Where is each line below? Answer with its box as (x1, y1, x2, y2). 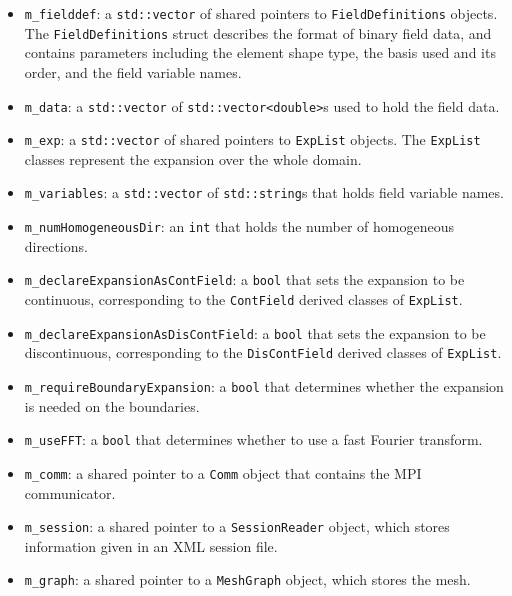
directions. (24, 235, 88, 256)
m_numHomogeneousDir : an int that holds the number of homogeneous (24, 216, 454, 237)
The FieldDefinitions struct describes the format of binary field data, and (24, 22, 492, 43)
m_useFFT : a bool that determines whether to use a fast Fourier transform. (24, 429, 483, 450)
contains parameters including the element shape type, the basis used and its (24, 42, 496, 63)
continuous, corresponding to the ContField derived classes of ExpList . (24, 288, 463, 309)
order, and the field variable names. (24, 61, 242, 82)
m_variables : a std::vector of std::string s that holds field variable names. (24, 182, 504, 203)
